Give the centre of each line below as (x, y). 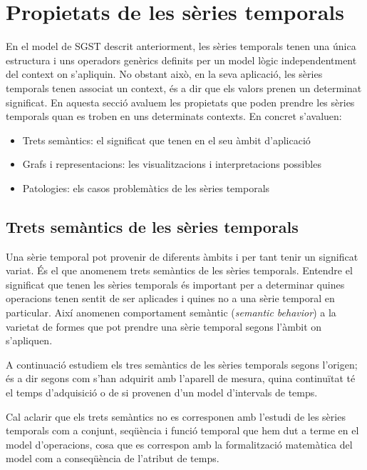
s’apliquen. (29, 340)
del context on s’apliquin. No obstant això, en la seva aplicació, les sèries (164, 74)
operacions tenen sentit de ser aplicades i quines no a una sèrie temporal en (170, 298)
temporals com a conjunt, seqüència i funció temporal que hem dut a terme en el (182, 430)
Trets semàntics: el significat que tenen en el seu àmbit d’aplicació (166, 140)
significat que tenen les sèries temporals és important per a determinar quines (175, 284)
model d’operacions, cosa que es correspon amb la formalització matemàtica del (179, 444)
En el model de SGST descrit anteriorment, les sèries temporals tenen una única (181, 46)
